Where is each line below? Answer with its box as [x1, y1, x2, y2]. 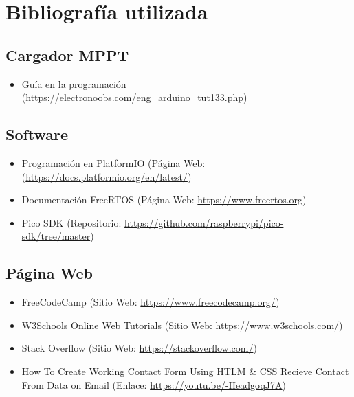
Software [5, 124, 69, 145]
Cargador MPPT [5, 44, 129, 65]
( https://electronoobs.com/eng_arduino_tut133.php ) [21, 90, 247, 104]
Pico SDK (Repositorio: [21, 215, 122, 229]
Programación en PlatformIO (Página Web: [21, 155, 206, 170]
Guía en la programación [21, 76, 126, 91]
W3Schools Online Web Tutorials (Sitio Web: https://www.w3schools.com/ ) [21, 317, 343, 332]
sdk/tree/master [21, 229, 91, 243]
